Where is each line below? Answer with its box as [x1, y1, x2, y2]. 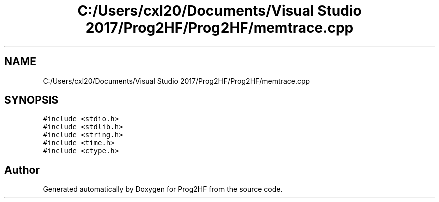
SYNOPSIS [4, 94, 59, 107]
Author [4, 163, 40, 176]
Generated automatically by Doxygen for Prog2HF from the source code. [43, 185, 283, 194]
